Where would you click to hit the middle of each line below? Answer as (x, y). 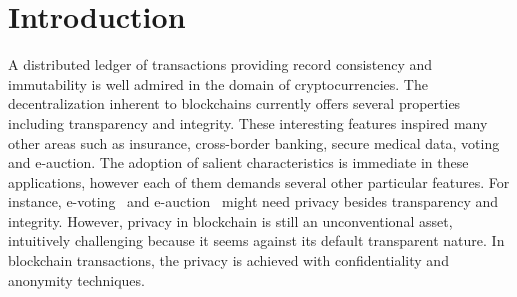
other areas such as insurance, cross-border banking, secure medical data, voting (254, 142)
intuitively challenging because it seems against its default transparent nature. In (256, 240)
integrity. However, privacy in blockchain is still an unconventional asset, (230, 220)
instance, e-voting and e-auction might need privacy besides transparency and (253, 201)
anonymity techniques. (76, 279)
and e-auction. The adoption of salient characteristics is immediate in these (238, 162)
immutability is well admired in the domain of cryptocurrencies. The (218, 83)
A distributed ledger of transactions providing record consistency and (220, 64)
